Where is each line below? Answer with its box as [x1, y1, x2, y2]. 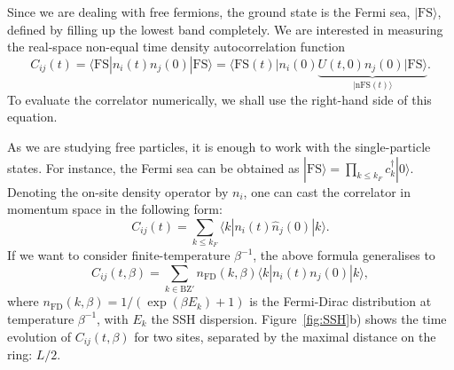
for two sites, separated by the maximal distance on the [134, 327, 436, 345]
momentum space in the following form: [7, 200, 223, 218]
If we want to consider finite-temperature [7, 246, 231, 264]
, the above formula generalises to [253, 246, 435, 264]
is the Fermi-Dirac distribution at [249, 292, 432, 311]
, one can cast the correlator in [243, 182, 411, 201]
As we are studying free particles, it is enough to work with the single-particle [7, 137, 431, 155]
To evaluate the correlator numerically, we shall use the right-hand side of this [7, 90, 432, 108]
